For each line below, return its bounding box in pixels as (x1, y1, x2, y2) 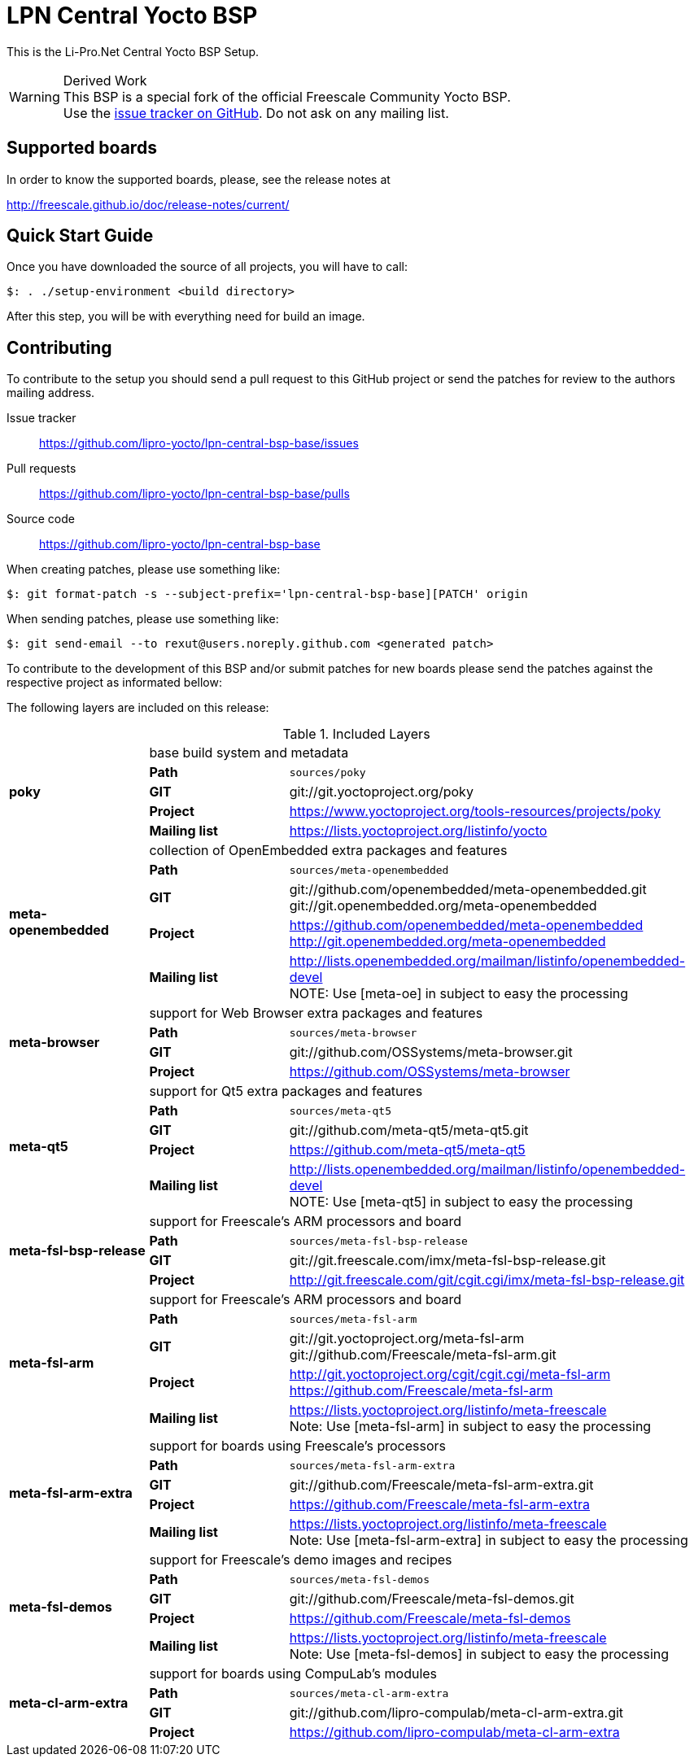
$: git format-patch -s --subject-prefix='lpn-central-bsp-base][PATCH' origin (7, 587, 528, 601)
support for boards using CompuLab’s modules (149, 1665, 438, 1682)
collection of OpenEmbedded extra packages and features (149, 842, 508, 859)
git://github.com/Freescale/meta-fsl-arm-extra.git (289, 1477, 594, 1494)
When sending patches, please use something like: (7, 612, 279, 626)
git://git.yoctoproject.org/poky (289, 783, 474, 801)
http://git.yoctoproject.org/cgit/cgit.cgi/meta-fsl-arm (289, 1366, 611, 1383)
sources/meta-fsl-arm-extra (289, 1459, 456, 1472)
